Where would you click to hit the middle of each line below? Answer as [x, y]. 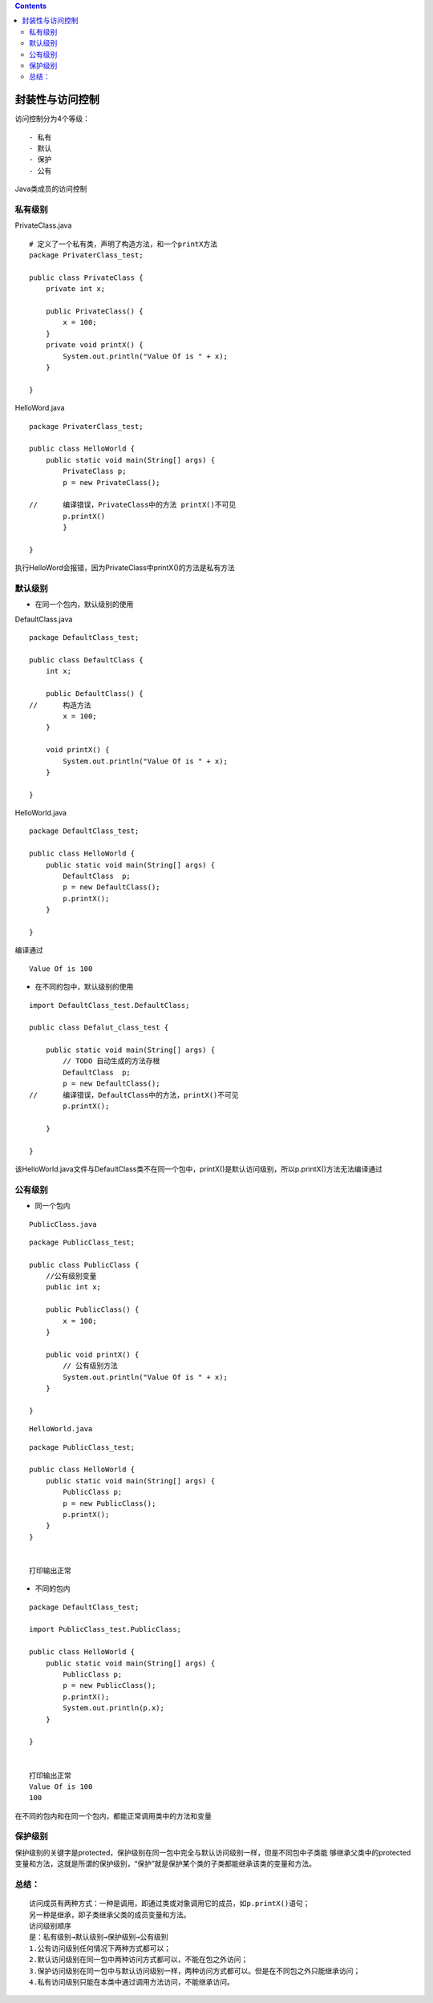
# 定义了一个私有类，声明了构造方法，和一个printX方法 [123, 244]
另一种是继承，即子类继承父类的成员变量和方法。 [110, 1915]
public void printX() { [92, 1354]
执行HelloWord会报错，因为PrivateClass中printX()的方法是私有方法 [125, 568]
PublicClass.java [63, 1224]
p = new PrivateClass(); [111, 482]
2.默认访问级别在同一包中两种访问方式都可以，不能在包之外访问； [139, 1960]
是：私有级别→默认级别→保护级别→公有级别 [99, 1937]
